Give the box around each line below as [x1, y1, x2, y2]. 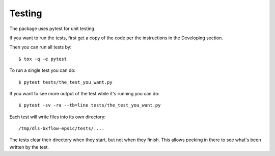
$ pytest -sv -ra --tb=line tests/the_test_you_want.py [18, 102, 161, 108]
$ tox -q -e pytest [18, 56, 67, 62]
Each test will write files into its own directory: [9, 114, 106, 120]
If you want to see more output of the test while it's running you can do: [9, 90, 160, 96]
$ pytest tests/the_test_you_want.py [18, 79, 113, 85]
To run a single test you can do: [9, 67, 76, 73]
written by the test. [9, 144, 49, 150]
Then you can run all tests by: [9, 44, 72, 50]
